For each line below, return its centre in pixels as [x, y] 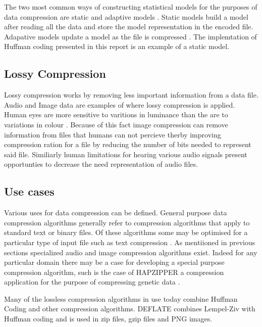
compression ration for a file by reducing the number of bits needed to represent [128, 144]
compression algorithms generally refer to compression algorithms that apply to [127, 222]
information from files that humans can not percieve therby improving [113, 134]
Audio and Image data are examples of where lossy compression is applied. [120, 104]
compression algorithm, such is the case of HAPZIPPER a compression [114, 272]
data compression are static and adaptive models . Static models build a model [126, 16]
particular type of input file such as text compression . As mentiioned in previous [130, 242]
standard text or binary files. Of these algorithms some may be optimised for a [126, 232]
